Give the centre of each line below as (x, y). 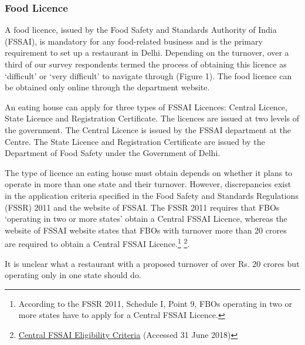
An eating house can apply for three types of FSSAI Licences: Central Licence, (146, 106)
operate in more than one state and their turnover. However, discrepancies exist (148, 184)
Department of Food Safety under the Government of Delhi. (113, 153)
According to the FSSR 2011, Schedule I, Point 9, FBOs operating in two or (155, 303)
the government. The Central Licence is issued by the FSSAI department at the (148, 129)
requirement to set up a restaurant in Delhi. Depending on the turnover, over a (147, 53)
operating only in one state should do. (73, 275)
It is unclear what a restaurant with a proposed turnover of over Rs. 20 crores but (152, 263)
